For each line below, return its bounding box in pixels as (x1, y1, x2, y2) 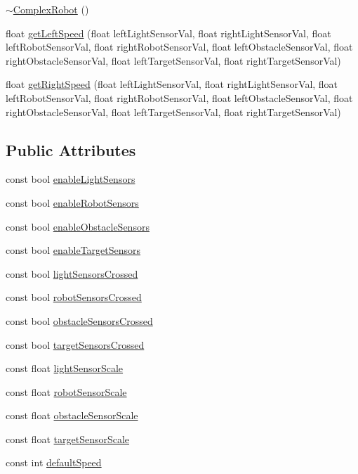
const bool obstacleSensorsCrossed (6, 313, 153, 328)
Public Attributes (6, 139, 136, 160)
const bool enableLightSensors (6, 172, 135, 186)
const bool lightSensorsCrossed (6, 266, 138, 281)
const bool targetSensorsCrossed (6, 337, 145, 352)
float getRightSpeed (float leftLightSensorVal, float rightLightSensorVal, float (6, 77, 338, 91)
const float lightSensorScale (6, 361, 124, 376)
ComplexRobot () (13, 2, 89, 16)
